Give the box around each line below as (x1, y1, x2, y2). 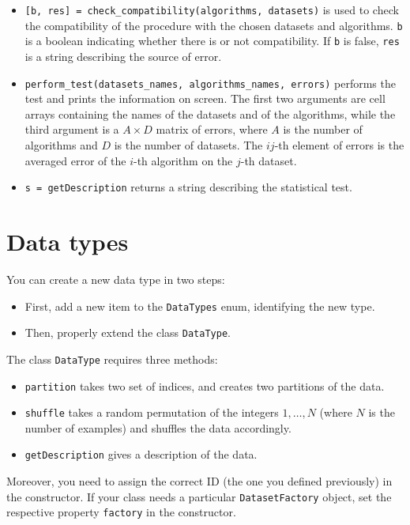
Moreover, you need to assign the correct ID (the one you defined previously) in (6, 473, 393, 489)
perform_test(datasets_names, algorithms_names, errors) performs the (24, 74, 396, 91)
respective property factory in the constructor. (6, 504, 236, 520)
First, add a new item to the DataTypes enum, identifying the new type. (24, 297, 375, 314)
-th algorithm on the (134, 152, 233, 168)
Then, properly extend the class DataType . (24, 324, 231, 341)
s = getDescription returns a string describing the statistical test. (24, 179, 352, 195)
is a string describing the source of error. (24, 47, 222, 64)
